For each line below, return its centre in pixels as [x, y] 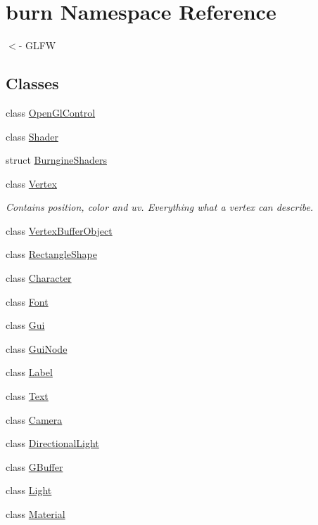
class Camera [34, 419]
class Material [36, 514]
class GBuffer [34, 466]
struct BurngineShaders [56, 160]
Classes [32, 83]
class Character [39, 278]
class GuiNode [37, 348]
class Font [27, 301]
